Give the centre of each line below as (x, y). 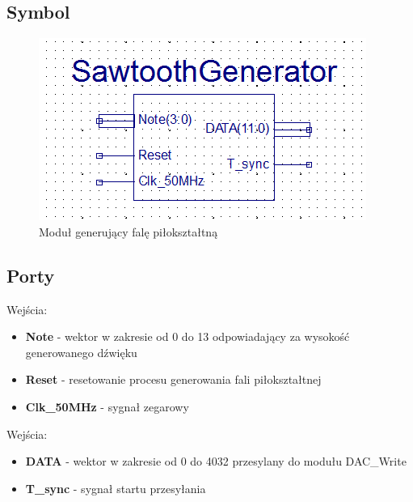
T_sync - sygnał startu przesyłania (116, 488)
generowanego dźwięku (81, 352)
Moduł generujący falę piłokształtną (129, 231)
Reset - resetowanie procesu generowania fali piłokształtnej (173, 379)
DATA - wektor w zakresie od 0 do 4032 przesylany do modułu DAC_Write (216, 461)
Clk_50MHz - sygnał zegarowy (107, 406)
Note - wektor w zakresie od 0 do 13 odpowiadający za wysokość (188, 336)
